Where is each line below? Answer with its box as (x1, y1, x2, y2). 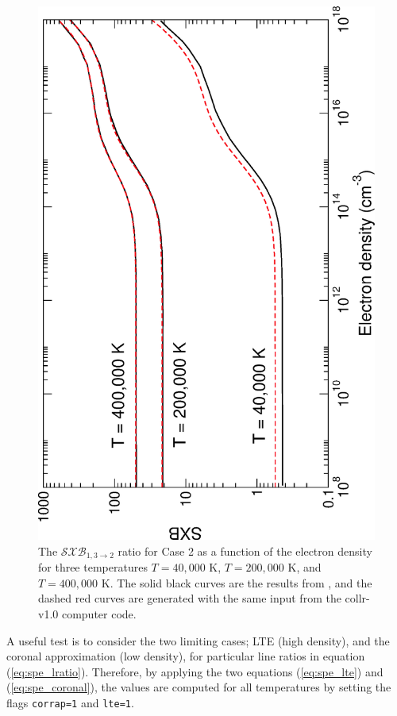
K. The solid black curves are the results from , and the (101, 574, 372, 591)
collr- (345, 590, 370, 606)
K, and (287, 559, 322, 575)
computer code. (61, 605, 137, 622)
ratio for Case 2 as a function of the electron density (118, 542, 372, 559)
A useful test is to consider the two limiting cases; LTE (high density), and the (6, 632, 390, 649)
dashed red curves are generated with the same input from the (38, 590, 341, 606)
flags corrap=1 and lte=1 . (6, 694, 134, 710)
